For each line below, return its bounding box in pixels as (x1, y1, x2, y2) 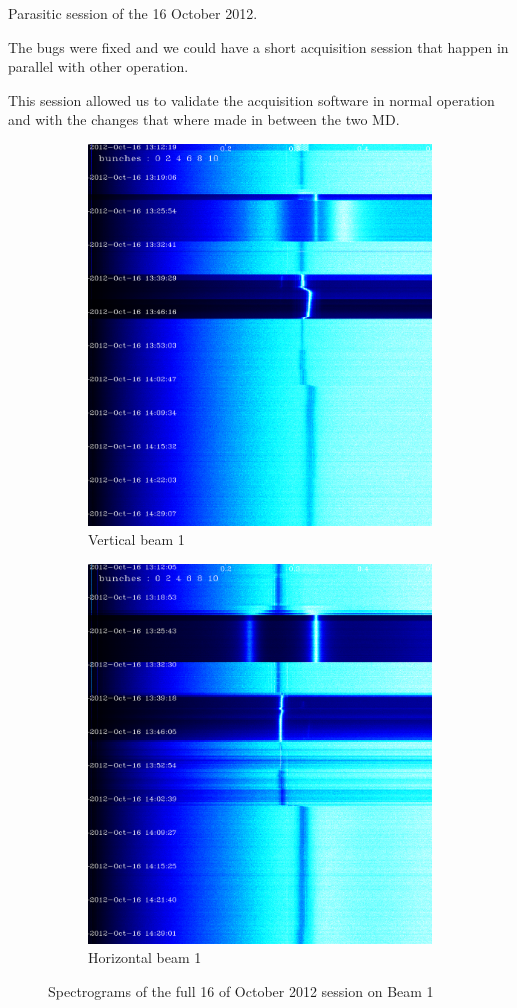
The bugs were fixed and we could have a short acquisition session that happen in (8, 36, 509, 57)
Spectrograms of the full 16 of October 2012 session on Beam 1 (48, 980, 434, 1001)
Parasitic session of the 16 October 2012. (8, 3, 258, 23)
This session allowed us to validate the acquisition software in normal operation (8, 89, 495, 110)
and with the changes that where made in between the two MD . (8, 109, 400, 130)
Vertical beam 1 (88, 529, 185, 550)
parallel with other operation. (8, 56, 189, 77)
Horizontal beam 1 (88, 947, 202, 968)
